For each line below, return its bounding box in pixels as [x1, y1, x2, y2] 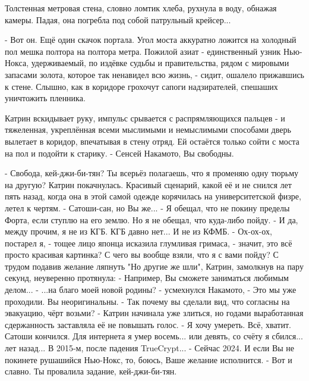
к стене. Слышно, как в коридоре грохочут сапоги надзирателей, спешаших [5, 80, 278, 92]
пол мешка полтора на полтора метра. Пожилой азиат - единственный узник [5, 45, 281, 57]
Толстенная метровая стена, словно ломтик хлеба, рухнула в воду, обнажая [5, 2, 277, 14]
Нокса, [5, 57, 29, 69]
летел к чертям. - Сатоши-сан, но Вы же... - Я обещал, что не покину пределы [5, 201, 290, 214]
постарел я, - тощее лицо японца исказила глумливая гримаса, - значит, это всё [5, 236, 292, 249]
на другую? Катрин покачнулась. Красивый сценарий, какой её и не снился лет [5, 178, 292, 190]
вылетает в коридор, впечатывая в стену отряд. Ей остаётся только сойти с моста [5, 135, 299, 147]
